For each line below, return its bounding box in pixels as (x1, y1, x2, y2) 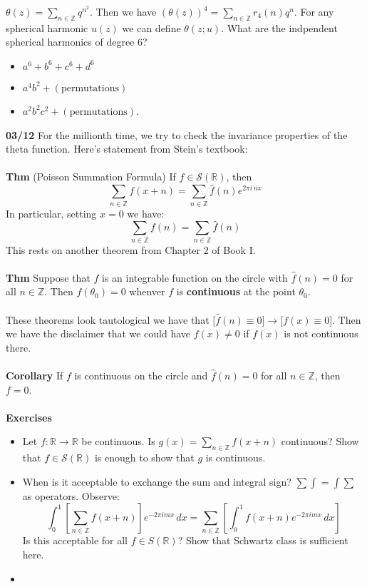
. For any (294, 4, 334, 19)
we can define (122, 20, 181, 35)
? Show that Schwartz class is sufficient (177, 533, 348, 548)
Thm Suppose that (6, 270, 91, 285)
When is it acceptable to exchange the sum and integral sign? (22, 474, 291, 489)
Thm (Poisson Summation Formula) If (6, 169, 176, 184)
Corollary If (6, 367, 63, 382)
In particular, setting (6, 205, 97, 220)
